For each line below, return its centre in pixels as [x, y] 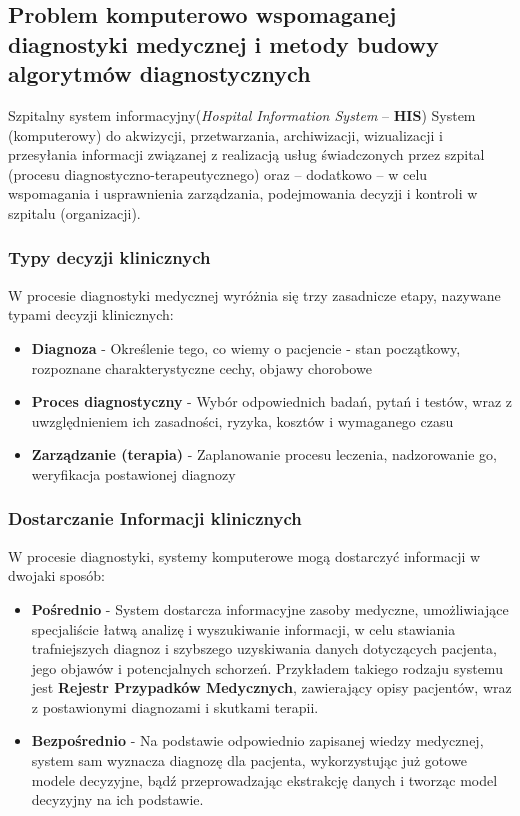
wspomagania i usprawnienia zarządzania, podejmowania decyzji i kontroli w [243, 193]
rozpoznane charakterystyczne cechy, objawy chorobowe [201, 367]
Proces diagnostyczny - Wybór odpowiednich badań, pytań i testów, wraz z [271, 401]
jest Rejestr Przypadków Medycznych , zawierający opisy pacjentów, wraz [271, 687]
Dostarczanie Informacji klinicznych [155, 518]
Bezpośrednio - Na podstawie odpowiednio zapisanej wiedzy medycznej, [257, 740]
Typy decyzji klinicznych [109, 257]
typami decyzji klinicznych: [91, 314]
